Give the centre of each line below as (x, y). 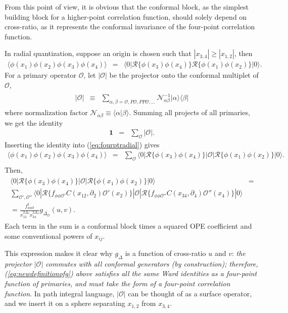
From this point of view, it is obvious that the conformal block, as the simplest (127, 7)
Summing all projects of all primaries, (191, 112)
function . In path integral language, (60, 293)
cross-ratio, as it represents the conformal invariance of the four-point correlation (130, 27)
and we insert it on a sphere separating (65, 303)
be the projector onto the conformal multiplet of (184, 75)
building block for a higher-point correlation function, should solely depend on (126, 16)
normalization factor (56, 113)
